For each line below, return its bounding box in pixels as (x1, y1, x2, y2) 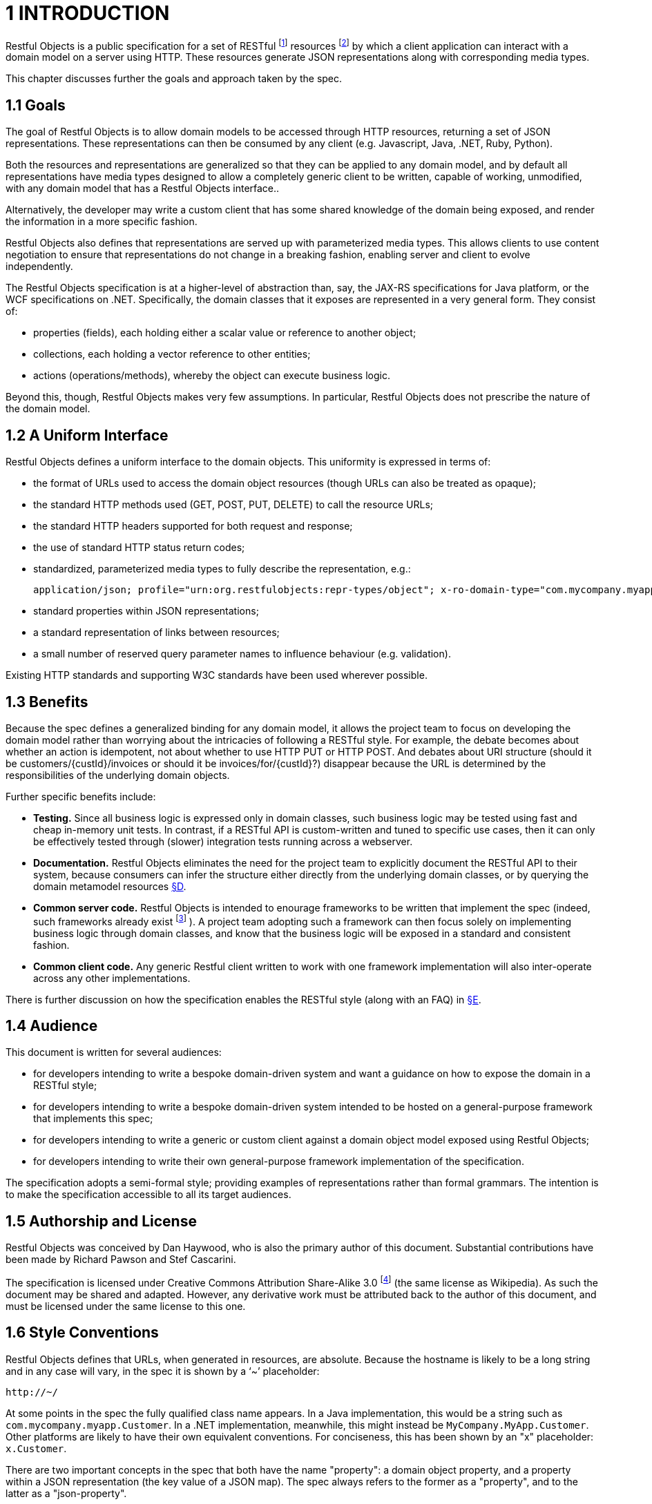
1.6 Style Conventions (6, 1324, 159, 1342)
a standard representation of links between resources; (33, 626, 280, 639)
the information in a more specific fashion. (6, 215, 198, 228)
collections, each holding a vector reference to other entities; (33, 348, 311, 360)
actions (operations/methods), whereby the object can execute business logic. (33, 369, 390, 382)
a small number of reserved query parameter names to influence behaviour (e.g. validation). (33, 648, 451, 660)
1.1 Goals (6, 96, 66, 114)
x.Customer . (6, 1442, 67, 1454)
